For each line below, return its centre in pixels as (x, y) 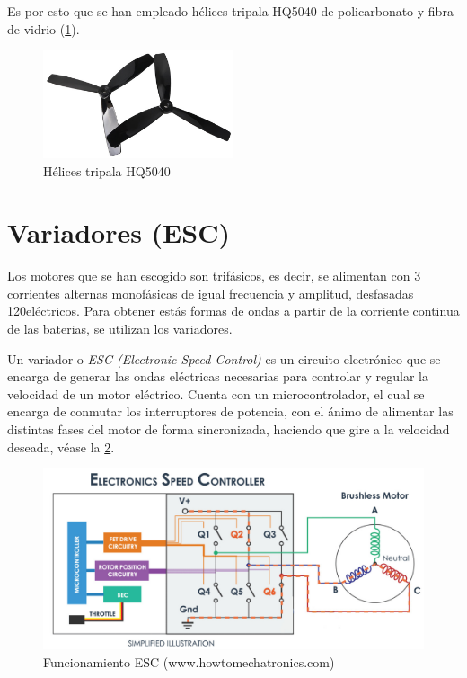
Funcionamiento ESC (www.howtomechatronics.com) (189, 662)
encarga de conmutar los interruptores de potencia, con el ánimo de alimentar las (230, 411)
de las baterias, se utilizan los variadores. (120, 329)
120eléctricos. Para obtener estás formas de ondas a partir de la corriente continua (233, 311)
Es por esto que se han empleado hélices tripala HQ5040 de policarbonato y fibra (230, 11)
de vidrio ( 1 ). (44, 28)
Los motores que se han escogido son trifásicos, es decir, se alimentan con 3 (214, 276)
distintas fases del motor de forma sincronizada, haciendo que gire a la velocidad (229, 429)
